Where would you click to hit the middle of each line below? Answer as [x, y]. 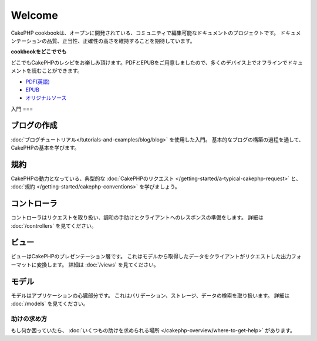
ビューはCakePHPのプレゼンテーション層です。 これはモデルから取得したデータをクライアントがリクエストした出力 [151, 256]
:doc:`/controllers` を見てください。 [54, 225]
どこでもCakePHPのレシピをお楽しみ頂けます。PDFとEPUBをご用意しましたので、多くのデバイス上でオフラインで [149, 62]
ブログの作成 [34, 125]
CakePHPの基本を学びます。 [45, 147]
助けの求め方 [29, 319]
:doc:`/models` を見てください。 [50, 304]
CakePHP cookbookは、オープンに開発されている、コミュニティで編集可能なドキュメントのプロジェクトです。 [145, 33]
